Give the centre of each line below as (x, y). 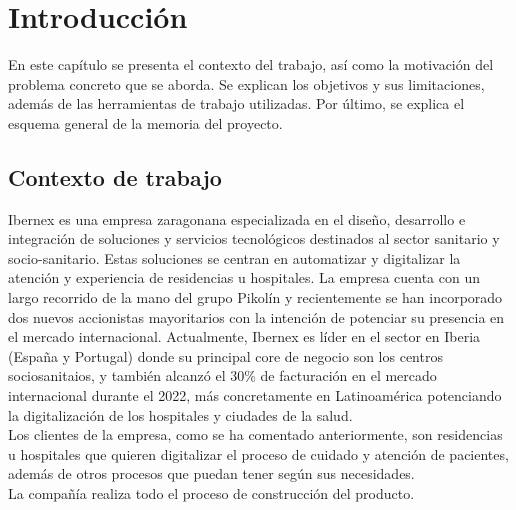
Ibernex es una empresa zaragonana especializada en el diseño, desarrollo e (237, 218)
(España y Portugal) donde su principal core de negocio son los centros (225, 355)
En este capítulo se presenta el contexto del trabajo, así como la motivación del (251, 64)
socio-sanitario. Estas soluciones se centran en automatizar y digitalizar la (234, 257)
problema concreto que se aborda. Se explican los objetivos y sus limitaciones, (246, 83)
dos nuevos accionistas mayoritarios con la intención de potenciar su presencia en (256, 316)
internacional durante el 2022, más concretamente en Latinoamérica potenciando (255, 395)
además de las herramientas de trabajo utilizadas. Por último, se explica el (236, 103)
